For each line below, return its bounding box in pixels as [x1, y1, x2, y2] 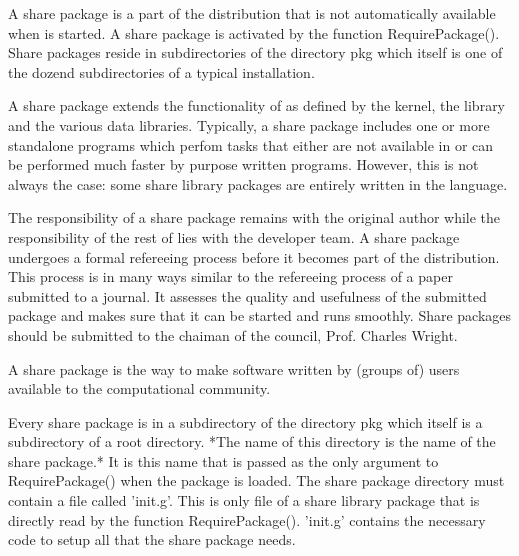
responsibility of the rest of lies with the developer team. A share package [8, 226, 460, 247]
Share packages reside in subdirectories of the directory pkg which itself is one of [8, 42, 503, 63]
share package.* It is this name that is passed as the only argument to [8, 450, 439, 471]
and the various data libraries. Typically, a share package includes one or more [8, 114, 490, 135]
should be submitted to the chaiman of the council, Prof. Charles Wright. [8, 324, 458, 345]
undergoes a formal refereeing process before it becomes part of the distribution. [8, 246, 500, 267]
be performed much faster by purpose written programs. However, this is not [8, 154, 479, 175]
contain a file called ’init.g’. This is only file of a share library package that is [8, 490, 480, 511]
